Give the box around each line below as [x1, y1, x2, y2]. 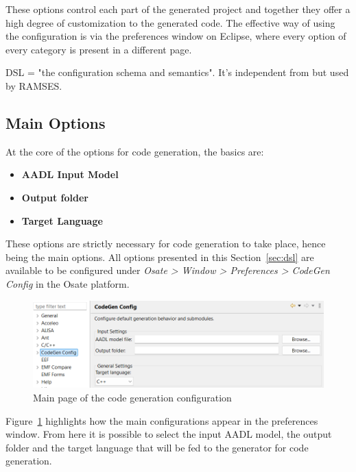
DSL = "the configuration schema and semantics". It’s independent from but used [5, 65, 349, 79]
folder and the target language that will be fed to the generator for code [5, 440, 309, 454]
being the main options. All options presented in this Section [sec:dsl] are [5, 249, 314, 264]
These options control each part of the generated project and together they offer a [5, 2, 351, 16]
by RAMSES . [5, 78, 62, 92]
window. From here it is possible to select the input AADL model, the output [5, 427, 332, 441]
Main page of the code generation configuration [33, 390, 232, 404]
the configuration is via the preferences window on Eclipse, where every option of [5, 29, 346, 43]
